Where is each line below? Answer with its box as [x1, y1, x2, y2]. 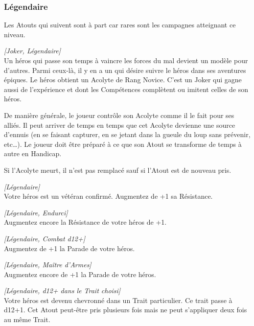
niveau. [4, 29, 25, 39]
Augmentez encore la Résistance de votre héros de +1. [4, 217, 167, 227]
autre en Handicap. [4, 148, 62, 159]
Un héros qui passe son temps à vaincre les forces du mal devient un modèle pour [4, 55, 248, 65]
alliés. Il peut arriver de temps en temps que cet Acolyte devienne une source [4, 119, 235, 130]
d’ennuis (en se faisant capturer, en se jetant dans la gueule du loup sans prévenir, [4, 129, 251, 140]
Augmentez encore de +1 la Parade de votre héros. [4, 269, 156, 279]
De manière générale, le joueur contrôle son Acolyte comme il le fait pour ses [4, 110, 234, 120]
